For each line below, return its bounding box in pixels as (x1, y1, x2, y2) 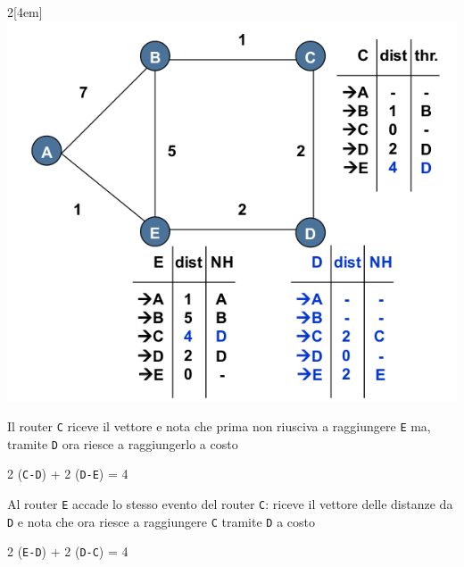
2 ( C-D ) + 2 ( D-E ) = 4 (7, 464, 128, 483)
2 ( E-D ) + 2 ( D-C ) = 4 (7, 542, 128, 561)
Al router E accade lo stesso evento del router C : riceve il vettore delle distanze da (7, 494, 453, 513)
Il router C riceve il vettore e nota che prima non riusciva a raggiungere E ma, (7, 417, 431, 435)
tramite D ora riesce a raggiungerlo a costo (7, 434, 238, 453)
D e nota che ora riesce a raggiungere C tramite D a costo (7, 512, 315, 530)
